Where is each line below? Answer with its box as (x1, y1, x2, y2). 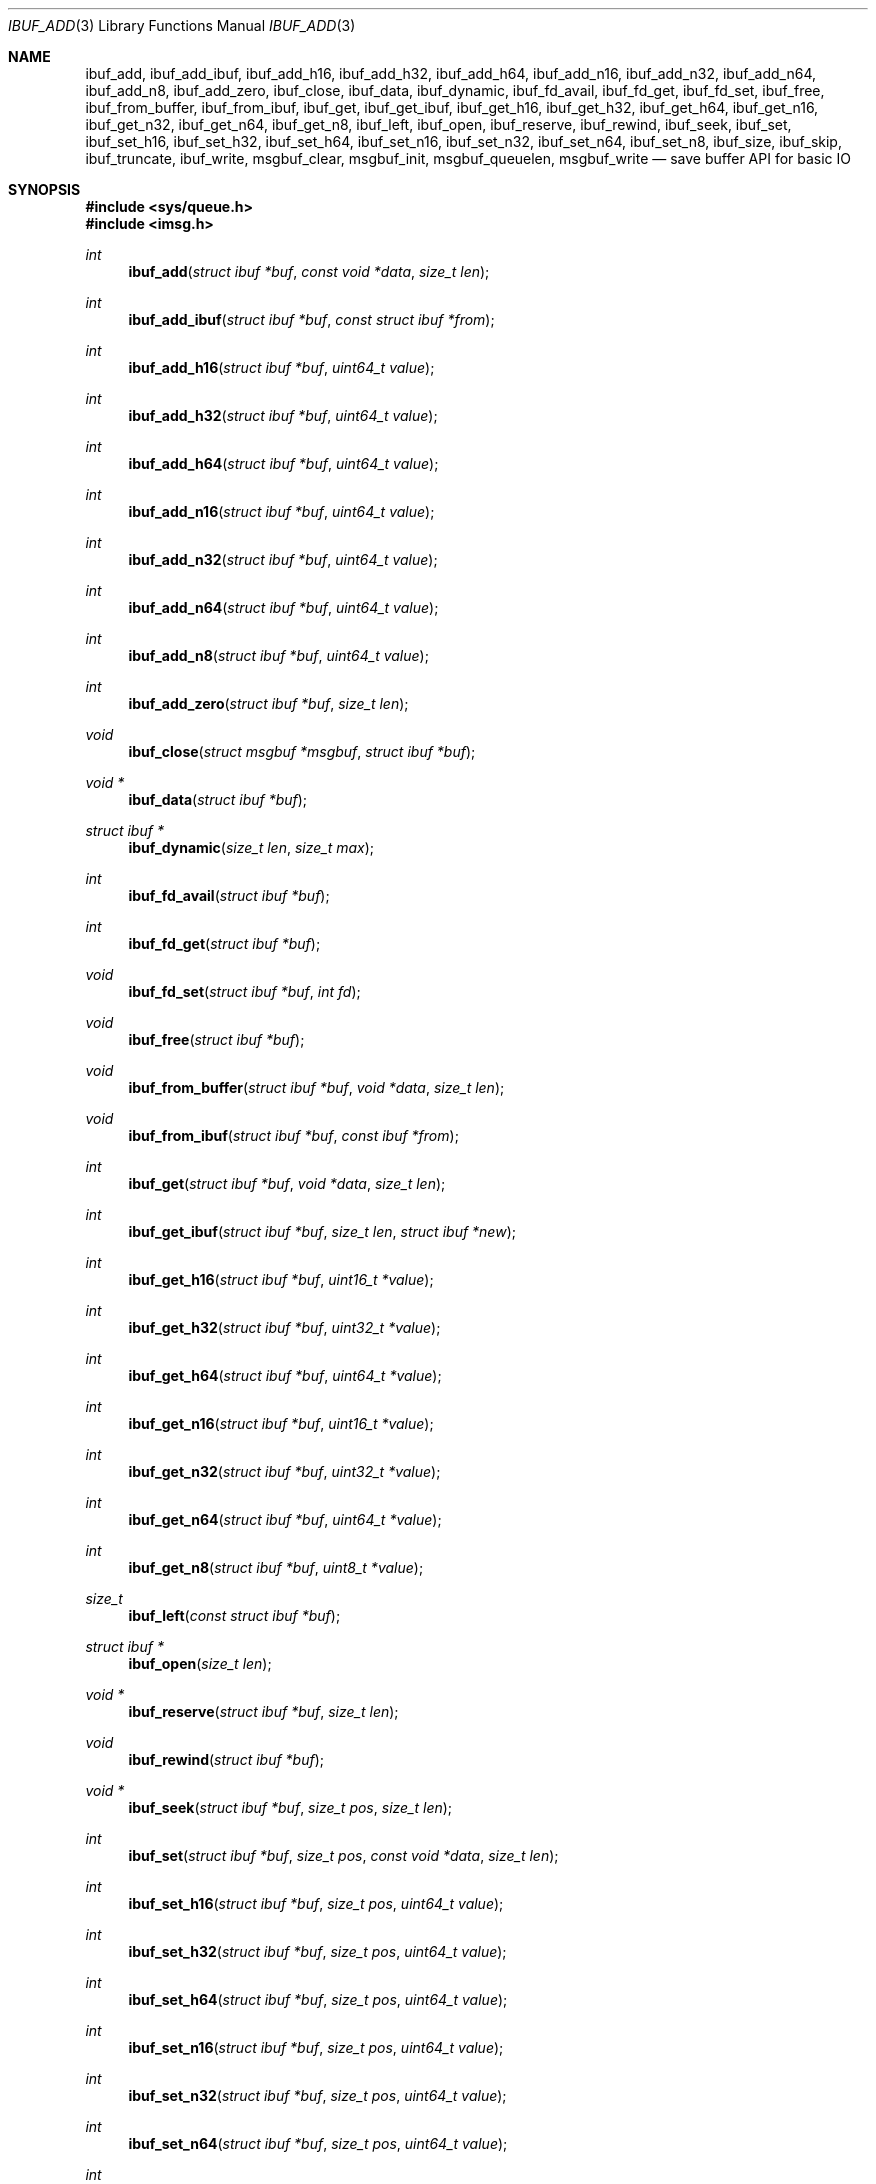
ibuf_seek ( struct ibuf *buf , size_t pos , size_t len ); (128, 1799, 453, 1816)
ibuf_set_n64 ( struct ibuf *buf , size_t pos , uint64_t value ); (128, 2135, 508, 2152)
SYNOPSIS (8, 181, 81, 198)
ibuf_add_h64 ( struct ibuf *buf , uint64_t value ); (128, 455, 439, 472)
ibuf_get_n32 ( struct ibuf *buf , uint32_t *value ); (128, 1463, 441, 1480)
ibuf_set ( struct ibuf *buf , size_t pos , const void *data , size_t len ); (128, 1847, 559, 1864)
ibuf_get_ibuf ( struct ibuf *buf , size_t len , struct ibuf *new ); (128, 1223, 516, 1240)
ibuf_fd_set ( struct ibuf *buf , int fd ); (128, 983, 361, 1000)
